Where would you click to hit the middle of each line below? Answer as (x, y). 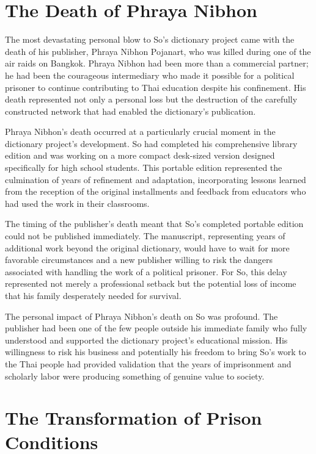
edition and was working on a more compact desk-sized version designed (140, 155)
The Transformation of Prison (134, 418)
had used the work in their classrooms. (77, 203)
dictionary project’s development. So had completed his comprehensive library (151, 143)
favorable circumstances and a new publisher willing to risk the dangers (139, 260)
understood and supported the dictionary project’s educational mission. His (146, 340)
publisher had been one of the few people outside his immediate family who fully (156, 328)
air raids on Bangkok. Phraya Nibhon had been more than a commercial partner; (157, 63)
